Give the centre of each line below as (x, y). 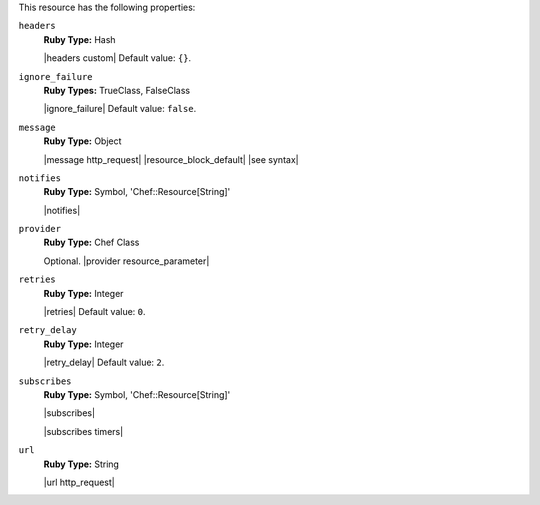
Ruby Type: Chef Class (91, 242)
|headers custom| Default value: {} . (117, 58)
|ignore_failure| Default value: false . (120, 109)
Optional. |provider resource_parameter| (126, 261)
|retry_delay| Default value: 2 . (104, 362)
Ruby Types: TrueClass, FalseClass (116, 90)
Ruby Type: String (81, 464)
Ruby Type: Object (82, 141)
